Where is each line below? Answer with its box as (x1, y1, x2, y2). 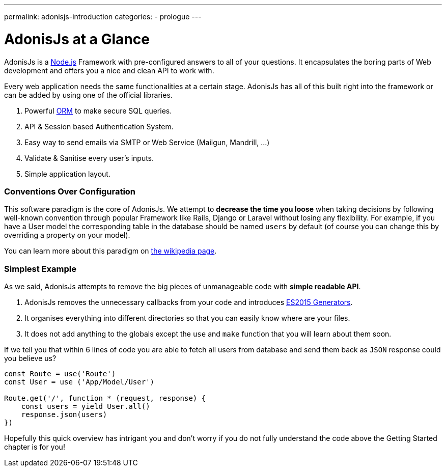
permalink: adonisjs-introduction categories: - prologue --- (4, 12, 202, 21)
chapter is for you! (4, 442, 65, 451)
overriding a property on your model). (4, 231, 130, 240)
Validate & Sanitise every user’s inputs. (24, 153, 154, 162)
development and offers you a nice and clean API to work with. (4, 66, 214, 75)
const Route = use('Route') (4, 370, 116, 378)
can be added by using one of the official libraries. (4, 90, 173, 99)
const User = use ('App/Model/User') (4, 378, 155, 386)
